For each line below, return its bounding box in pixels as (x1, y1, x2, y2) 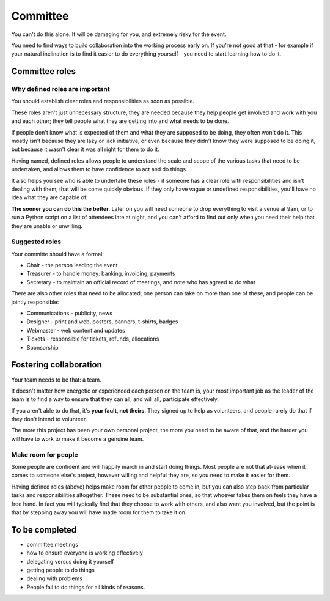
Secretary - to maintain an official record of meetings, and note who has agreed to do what (26, 278, 256, 286)
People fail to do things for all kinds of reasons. (26, 583, 145, 591)
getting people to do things (26, 566, 95, 574)
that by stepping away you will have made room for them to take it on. (11, 508, 187, 516)
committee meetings (26, 540, 79, 548)
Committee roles (11, 66, 76, 76)
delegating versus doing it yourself (26, 558, 114, 565)
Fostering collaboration (11, 359, 102, 370)
